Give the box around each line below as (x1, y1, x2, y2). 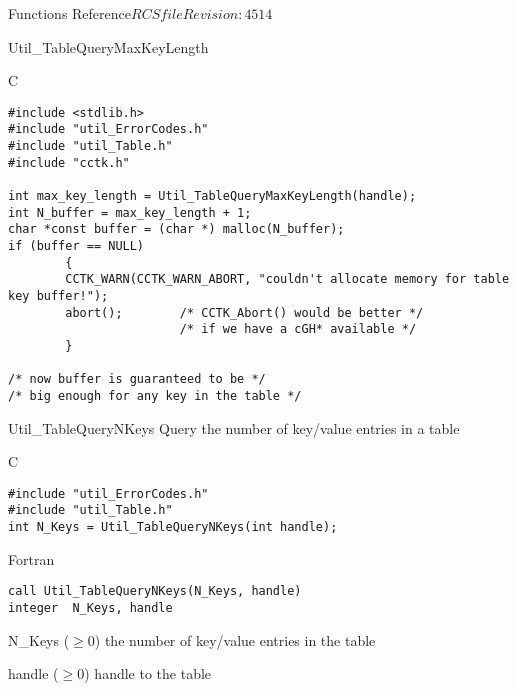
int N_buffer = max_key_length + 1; (8, 205, 252, 220)
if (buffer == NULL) (8, 239, 145, 254)
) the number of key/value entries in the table (94, 629, 376, 650)
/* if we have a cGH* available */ (179, 322, 417, 337)
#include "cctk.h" (8, 155, 130, 170)
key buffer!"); (8, 289, 109, 303)
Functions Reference (8, 3, 132, 23)
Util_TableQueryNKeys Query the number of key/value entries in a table (8, 417, 460, 438)
